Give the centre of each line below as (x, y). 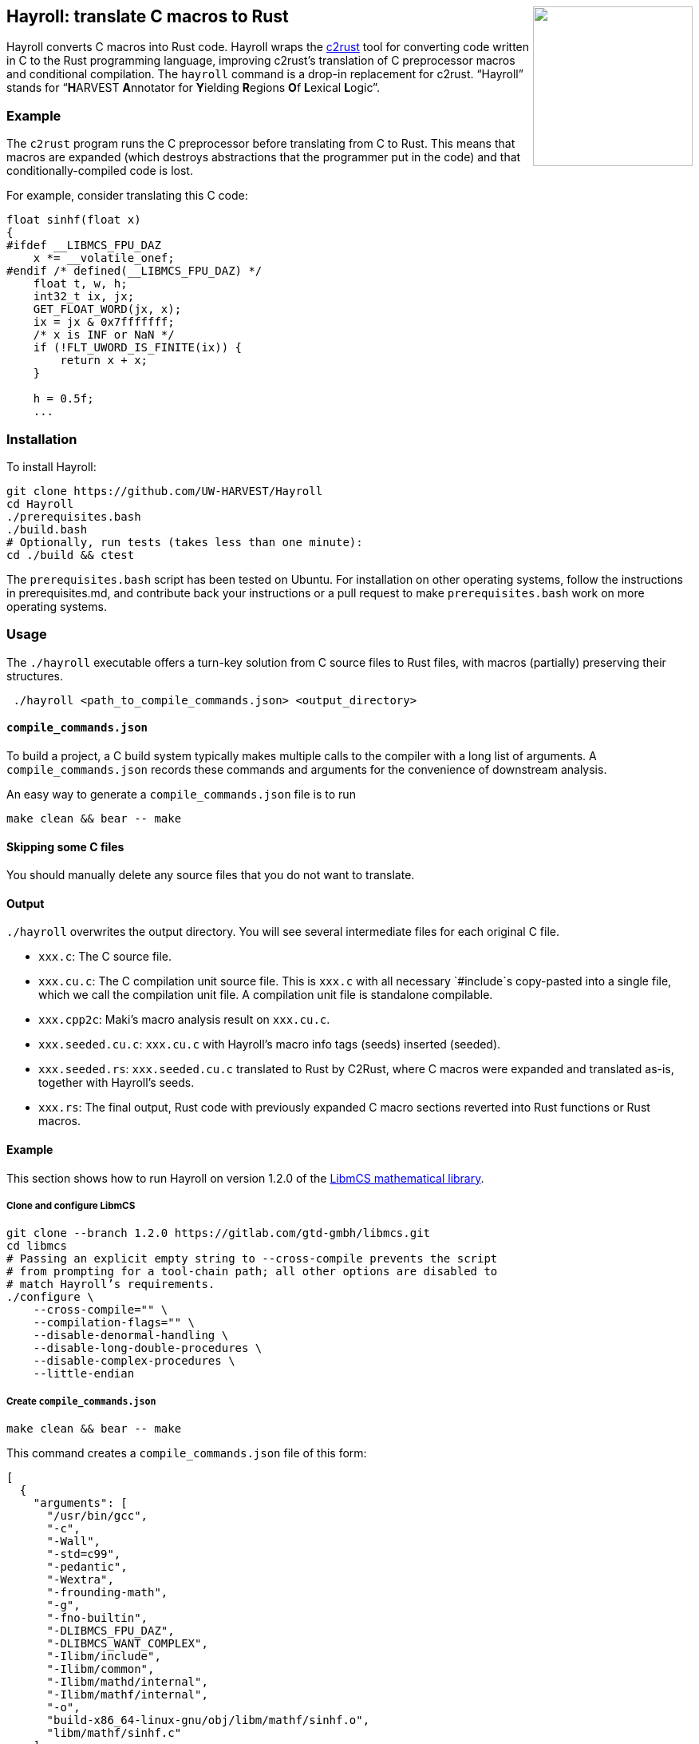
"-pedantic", (87, 1567)
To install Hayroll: (51, 466)
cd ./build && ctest (71, 555)
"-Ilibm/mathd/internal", (127, 1682)
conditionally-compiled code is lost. (100, 171)
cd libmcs (37, 1246)
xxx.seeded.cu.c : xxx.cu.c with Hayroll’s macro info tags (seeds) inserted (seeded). (270, 1044)
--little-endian (84, 1374)
